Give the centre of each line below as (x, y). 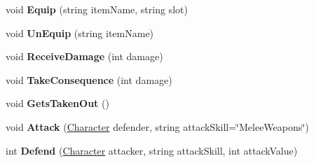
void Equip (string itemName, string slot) (97, 9)
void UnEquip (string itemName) (80, 33)
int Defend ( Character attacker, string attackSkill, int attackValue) (152, 150)
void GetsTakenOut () (57, 103)
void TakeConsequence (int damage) (89, 79)
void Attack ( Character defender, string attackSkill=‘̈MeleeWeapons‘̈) (157, 126)
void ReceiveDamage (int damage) (84, 56)
